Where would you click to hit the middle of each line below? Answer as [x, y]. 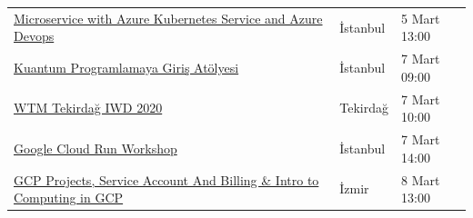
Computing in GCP [69, 198]
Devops [34, 36]
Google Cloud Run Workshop [96, 148]
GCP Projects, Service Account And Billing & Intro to [166, 179]
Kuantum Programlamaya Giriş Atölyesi [126, 67]
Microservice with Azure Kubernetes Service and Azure [168, 18]
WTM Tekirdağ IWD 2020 [88, 108]
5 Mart [420, 18]
